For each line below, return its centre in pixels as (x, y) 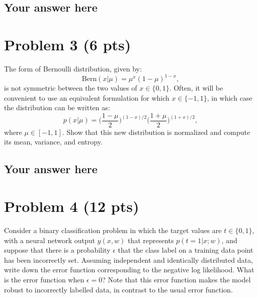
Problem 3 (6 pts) (68, 44)
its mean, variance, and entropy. (53, 142)
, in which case (230, 97)
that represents (151, 240)
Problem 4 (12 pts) (72, 206)
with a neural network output (50, 240)
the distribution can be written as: (57, 107)
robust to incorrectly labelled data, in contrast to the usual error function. (118, 289)
